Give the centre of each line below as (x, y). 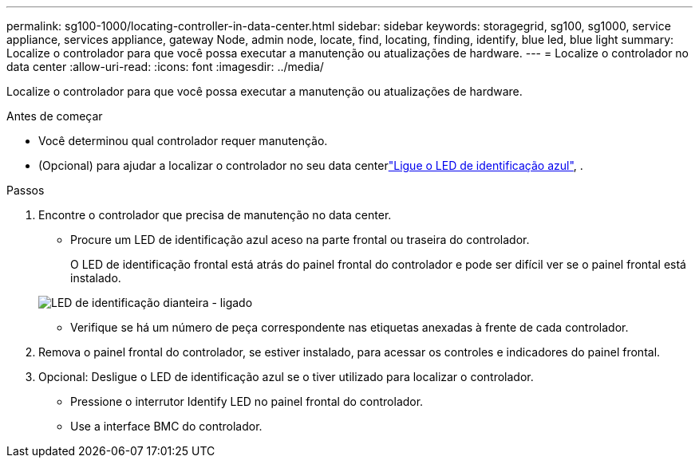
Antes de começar (55, 116)
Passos (26, 190)
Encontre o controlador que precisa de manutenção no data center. (215, 215)
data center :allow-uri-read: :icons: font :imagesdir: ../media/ (165, 67)
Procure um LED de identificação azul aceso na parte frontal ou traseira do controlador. (300, 240)
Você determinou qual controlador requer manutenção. (183, 141)
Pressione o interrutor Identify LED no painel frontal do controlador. (247, 401)
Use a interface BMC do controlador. (166, 426)
